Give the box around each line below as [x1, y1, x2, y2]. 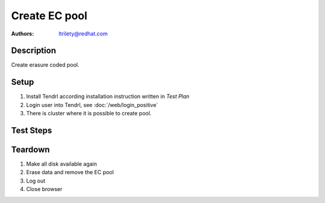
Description [11, 46, 57, 56]
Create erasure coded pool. [11, 61, 79, 68]
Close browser [26, 186, 63, 193]
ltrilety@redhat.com [58, 30, 108, 37]
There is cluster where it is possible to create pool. [26, 110, 152, 117]
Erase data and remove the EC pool [26, 169, 114, 176]
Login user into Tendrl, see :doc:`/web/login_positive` [26, 101, 158, 108]
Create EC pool [11, 9, 87, 22]
